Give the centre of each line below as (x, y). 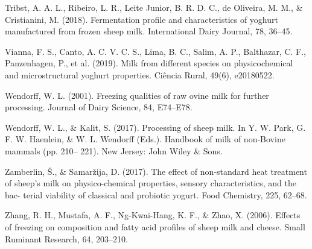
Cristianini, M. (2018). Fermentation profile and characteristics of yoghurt (142, 19)
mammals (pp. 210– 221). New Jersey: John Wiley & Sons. (114, 150)
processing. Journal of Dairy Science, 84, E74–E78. (99, 107)
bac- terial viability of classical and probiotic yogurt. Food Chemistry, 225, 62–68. (156, 194)
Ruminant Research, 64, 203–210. (66, 238)
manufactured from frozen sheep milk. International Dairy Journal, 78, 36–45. (149, 31)
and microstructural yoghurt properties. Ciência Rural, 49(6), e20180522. (140, 74)
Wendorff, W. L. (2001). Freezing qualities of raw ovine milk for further (137, 95)
